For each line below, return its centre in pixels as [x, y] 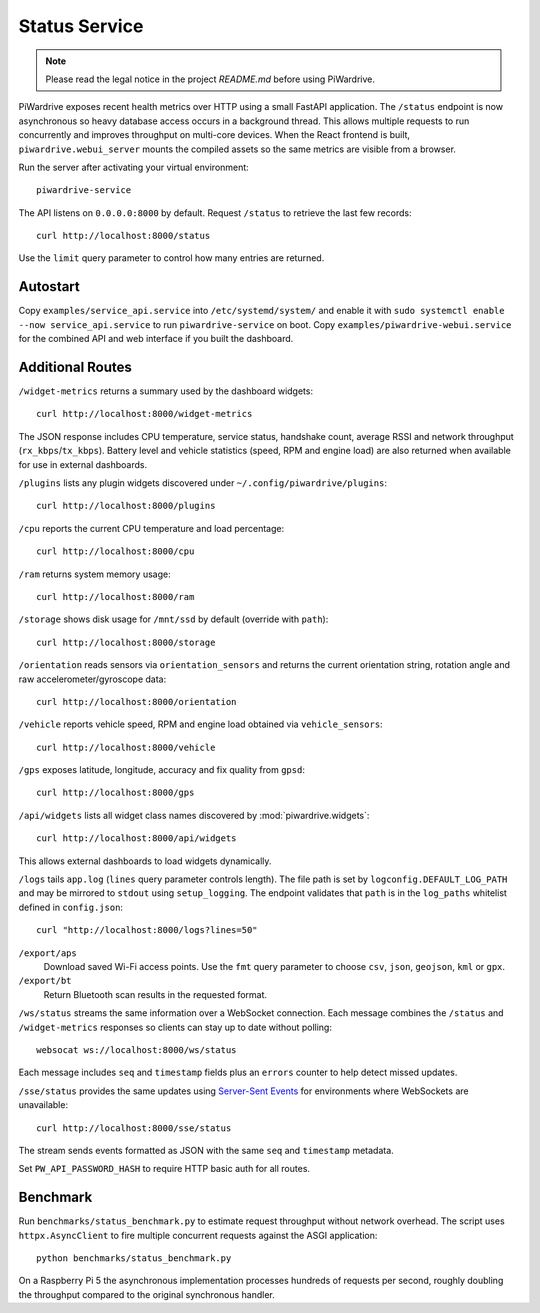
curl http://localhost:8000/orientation [136, 701]
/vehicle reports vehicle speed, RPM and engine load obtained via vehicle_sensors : [201, 724]
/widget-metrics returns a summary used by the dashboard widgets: [166, 391]
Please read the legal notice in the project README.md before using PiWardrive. [210, 79]
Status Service [81, 26]
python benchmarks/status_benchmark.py [134, 1258]
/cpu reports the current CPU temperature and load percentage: [151, 528]
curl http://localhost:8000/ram [115, 596]
